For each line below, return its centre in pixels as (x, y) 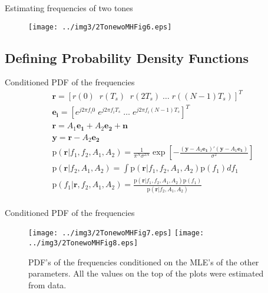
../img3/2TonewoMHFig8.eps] (83, 243)
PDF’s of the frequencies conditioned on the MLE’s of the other (144, 262)
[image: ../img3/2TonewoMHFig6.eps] (100, 27)
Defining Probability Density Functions (127, 57)
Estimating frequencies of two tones (69, 8)
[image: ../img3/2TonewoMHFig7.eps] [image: (116, 233)
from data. (47, 284)
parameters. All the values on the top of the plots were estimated (146, 273)
